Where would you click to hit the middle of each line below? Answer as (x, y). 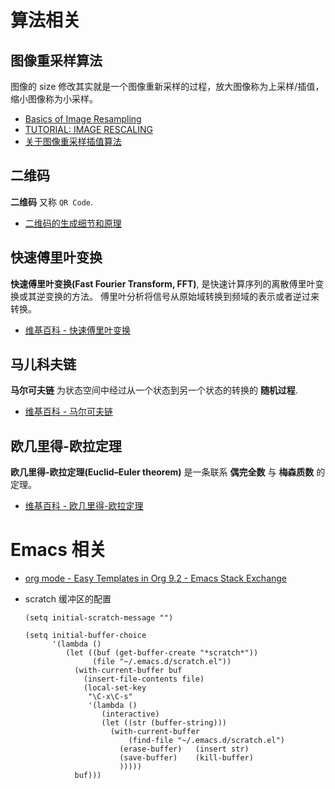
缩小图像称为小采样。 (54, 99)
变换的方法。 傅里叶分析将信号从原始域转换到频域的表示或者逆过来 (182, 296)
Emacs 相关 (58, 550)
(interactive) (130, 714)
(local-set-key (115, 688)
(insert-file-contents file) (144, 679)
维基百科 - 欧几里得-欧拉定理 (84, 506)
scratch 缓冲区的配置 (68, 599)
